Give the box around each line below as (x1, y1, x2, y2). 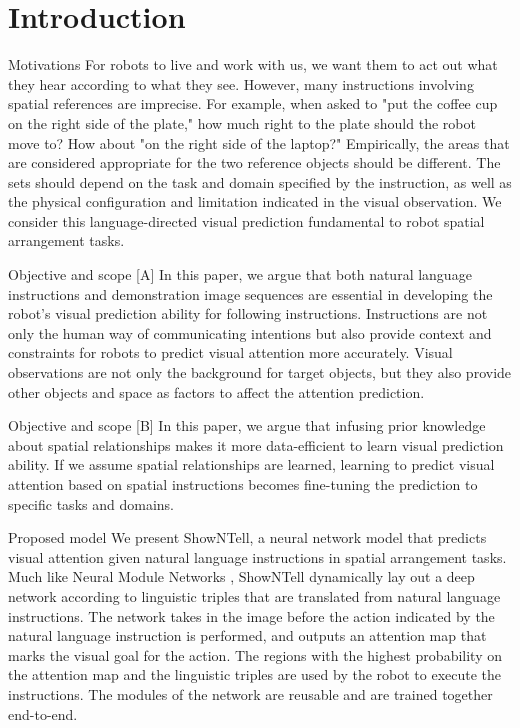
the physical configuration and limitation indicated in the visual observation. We (8, 191, 502, 212)
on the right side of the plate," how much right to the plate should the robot (8, 112, 476, 133)
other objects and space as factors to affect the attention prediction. (8, 381, 425, 402)
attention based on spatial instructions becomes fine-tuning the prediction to (8, 474, 478, 494)
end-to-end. (8, 703, 78, 724)
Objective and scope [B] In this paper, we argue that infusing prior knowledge (8, 415, 486, 436)
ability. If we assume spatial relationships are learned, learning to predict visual (8, 454, 495, 475)
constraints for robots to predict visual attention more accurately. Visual (8, 342, 453, 363)
